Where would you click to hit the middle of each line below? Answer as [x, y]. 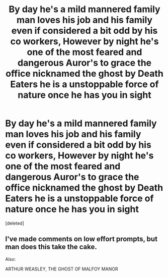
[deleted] [15, 223]
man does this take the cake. [51, 247]
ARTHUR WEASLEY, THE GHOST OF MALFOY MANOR [62, 269]
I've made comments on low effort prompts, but [81, 239]
